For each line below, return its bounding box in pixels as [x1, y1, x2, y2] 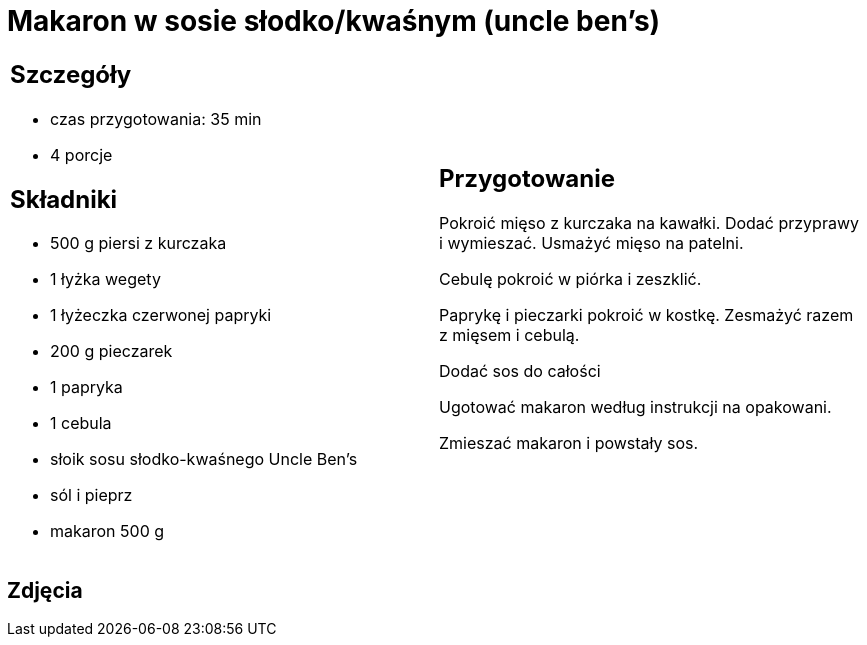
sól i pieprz [50, 485, 133, 506]
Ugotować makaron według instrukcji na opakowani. [439, 397, 832, 418]
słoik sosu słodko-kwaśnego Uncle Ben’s [50, 449, 358, 470]
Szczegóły [10, 59, 132, 89]
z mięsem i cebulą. [439, 325, 580, 346]
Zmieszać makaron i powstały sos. [439, 433, 699, 454]
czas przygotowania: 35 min [50, 108, 262, 129]
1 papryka [50, 377, 123, 398]
